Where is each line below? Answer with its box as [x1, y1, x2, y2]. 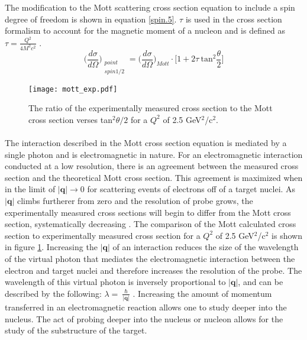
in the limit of [5, 183, 56, 195]
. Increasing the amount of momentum [133, 287, 272, 299]
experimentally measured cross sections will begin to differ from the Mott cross [5, 206, 291, 218]
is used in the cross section [185, 12, 282, 25]
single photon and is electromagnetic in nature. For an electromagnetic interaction [5, 148, 303, 160]
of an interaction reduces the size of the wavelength [112, 241, 299, 253]
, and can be [238, 276, 283, 288]
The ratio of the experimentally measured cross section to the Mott [28, 102, 273, 114]
